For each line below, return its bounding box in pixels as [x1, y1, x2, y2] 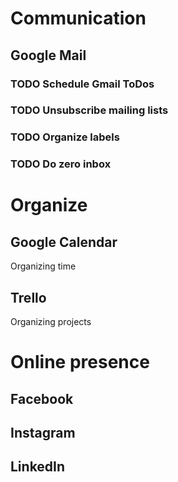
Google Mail [10, 47, 87, 64]
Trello [10, 289, 47, 306]
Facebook [10, 390, 74, 407]
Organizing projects [10, 316, 92, 328]
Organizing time [10, 260, 77, 272]
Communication [10, 7, 147, 30]
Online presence [10, 351, 150, 374]
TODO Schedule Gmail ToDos [10, 77, 155, 91]
